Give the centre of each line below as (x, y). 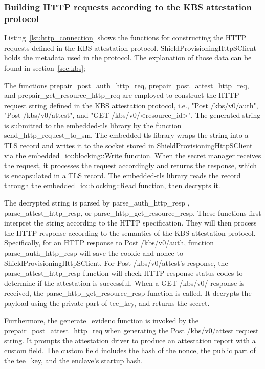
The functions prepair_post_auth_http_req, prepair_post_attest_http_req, (127, 85)
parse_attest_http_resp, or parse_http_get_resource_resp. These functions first (133, 212)
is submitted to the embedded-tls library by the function (93, 125)
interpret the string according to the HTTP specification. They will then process (130, 223)
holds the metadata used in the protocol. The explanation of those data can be (128, 58)
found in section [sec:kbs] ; (45, 67)
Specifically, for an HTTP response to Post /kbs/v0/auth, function (109, 243)
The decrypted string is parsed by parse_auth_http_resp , (97, 203)
